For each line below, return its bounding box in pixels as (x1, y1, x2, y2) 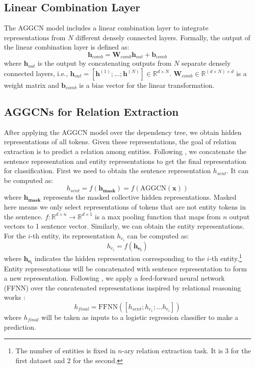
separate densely (181, 58, 231, 68)
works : (4, 292, 25, 302)
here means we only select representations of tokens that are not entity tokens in (4, 201, 246, 211)
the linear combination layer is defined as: (4, 42, 129, 52)
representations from (4, 32, 66, 42)
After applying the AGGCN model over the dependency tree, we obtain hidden (4, 127, 242, 137)
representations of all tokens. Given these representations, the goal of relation (4, 136, 236, 147)
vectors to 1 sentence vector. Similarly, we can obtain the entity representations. (4, 221, 245, 231)
